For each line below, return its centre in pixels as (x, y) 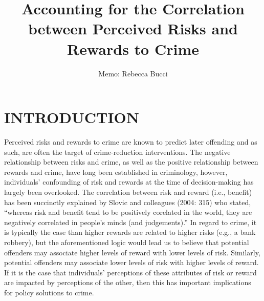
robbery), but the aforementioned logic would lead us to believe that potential (127, 242)
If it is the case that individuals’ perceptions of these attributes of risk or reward (130, 272)
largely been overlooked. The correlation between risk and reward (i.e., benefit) (128, 192)
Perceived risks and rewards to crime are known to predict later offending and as (131, 142)
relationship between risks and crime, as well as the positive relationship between (131, 162)
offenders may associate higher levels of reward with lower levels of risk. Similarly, (132, 252)
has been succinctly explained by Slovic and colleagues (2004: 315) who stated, (128, 202)
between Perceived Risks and (133, 28)
